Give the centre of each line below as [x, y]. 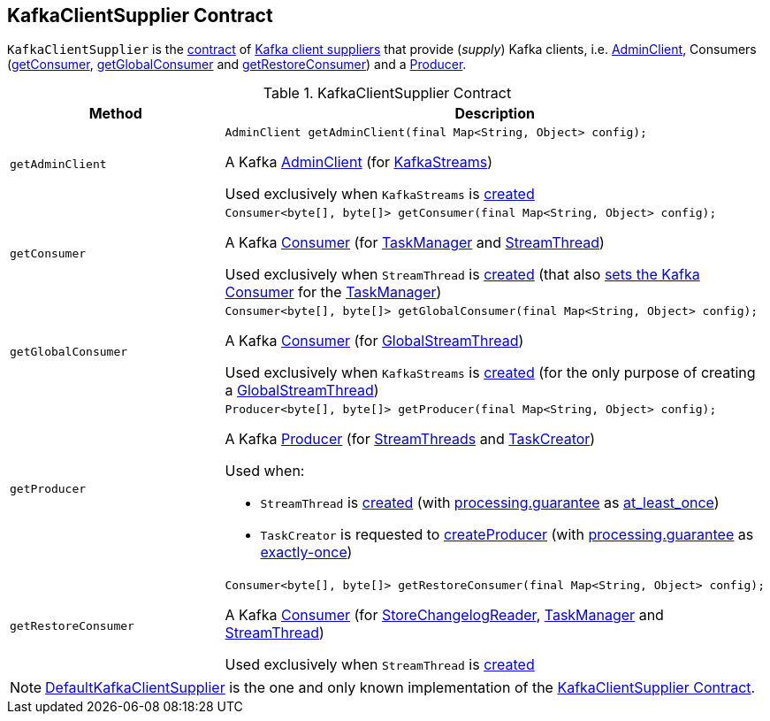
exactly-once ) [306, 552]
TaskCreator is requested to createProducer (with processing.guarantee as [507, 535]
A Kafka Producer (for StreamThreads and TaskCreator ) [410, 439]
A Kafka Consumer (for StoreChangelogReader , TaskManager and [444, 615]
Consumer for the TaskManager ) [333, 292]
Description [495, 114]
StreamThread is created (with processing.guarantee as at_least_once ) [490, 503]
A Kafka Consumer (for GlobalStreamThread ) [374, 341]
